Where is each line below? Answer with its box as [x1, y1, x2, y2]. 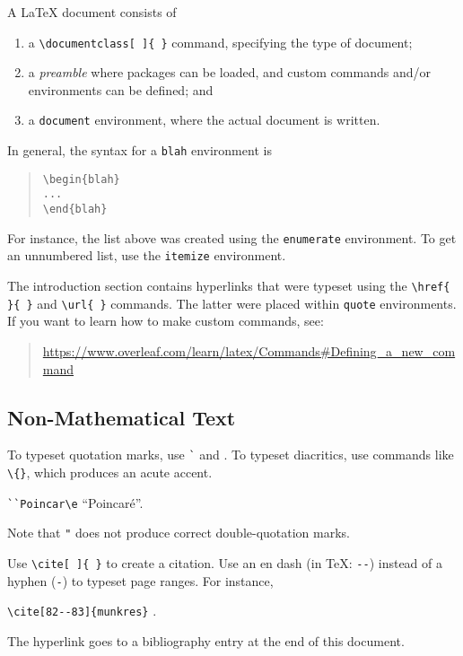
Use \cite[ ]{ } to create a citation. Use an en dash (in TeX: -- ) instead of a [7, 553, 442, 572]
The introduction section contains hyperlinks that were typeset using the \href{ [7, 276, 450, 295]
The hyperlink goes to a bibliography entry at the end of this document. [7, 631, 405, 650]
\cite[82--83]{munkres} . [7, 601, 157, 620]
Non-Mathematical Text [7, 403, 236, 431]
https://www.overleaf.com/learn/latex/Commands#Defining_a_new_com [42, 341, 456, 360]
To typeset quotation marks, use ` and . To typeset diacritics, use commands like [7, 445, 454, 464]
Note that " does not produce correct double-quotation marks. [7, 523, 351, 542]
